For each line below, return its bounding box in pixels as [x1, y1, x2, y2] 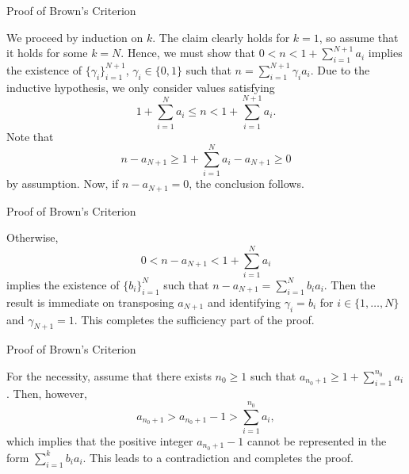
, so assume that [319, 29, 399, 45]
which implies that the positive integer [6, 432, 193, 449]
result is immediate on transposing [6, 293, 174, 310]
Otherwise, [6, 229, 59, 246]
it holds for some [6, 44, 88, 61]
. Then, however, [6, 384, 87, 401]
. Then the [323, 276, 376, 292]
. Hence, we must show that [120, 44, 256, 61]
